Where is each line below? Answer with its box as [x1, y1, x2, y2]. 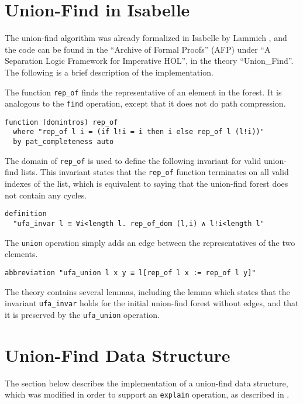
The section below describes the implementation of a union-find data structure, [5, 376, 288, 389]
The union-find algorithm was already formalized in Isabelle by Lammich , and [5, 32, 287, 44]
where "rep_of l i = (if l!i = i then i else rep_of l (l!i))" [13, 128, 264, 136]
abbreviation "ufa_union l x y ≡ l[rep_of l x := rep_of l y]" [5, 268, 256, 277]
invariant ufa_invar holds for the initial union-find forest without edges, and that [5, 297, 299, 309]
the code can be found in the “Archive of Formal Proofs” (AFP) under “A [5, 43, 271, 55]
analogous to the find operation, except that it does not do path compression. [5, 97, 286, 109]
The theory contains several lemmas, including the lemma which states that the [5, 285, 290, 297]
